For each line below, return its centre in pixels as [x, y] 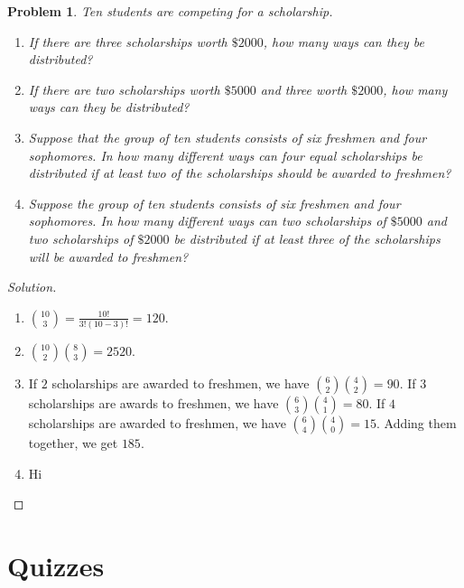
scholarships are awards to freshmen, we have [153, 403]
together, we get [73, 443]
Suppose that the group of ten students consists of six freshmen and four [227, 137]
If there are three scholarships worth [128, 41]
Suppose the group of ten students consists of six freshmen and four [214, 203]
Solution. [32, 287]
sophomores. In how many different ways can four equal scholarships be [225, 155]
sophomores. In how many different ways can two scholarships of [207, 221]
